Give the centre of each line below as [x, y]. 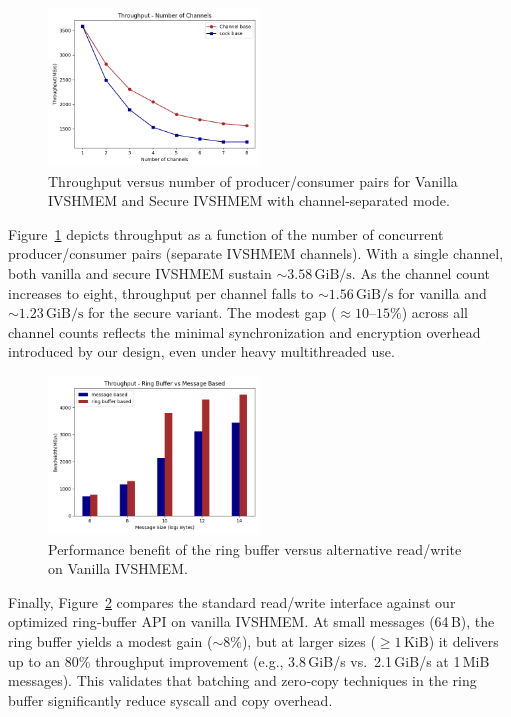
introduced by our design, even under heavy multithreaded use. [201, 351]
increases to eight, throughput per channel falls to [161, 292]
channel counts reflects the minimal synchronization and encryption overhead [244, 331]
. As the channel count [420, 272]
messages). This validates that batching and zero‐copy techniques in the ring [242, 680]
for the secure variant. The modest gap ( [212, 312]
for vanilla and [442, 292]
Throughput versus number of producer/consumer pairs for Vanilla [253, 180]
